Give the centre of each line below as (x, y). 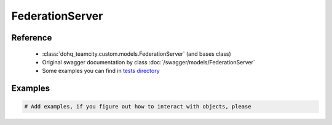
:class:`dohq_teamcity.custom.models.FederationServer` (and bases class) (137, 54)
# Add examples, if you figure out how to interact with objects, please (138, 107)
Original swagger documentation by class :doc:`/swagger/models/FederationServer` (148, 62)
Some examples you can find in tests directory (101, 71)
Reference (32, 38)
